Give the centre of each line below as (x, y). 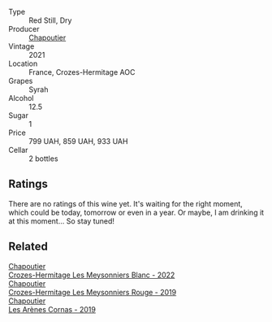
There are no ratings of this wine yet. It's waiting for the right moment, (126, 203)
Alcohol (21, 98)
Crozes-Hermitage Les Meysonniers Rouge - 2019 (93, 292)
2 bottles (43, 159)
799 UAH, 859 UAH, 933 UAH (78, 141)
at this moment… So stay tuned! (62, 221)
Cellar (18, 150)
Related (28, 247)
